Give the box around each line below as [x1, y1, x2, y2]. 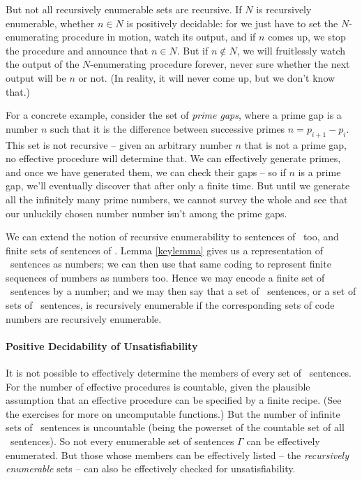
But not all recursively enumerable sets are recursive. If [6, 2, 242, 16]
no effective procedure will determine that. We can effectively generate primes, [6, 151, 341, 166]
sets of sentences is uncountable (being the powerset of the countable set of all [6, 420, 345, 435]
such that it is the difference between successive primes [50, 121, 285, 136]
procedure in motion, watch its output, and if [61, 29, 256, 44]
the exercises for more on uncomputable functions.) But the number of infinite [6, 406, 340, 421]
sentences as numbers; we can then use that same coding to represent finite [10, 256, 331, 271]
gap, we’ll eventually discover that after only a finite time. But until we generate [6, 178, 350, 193]
